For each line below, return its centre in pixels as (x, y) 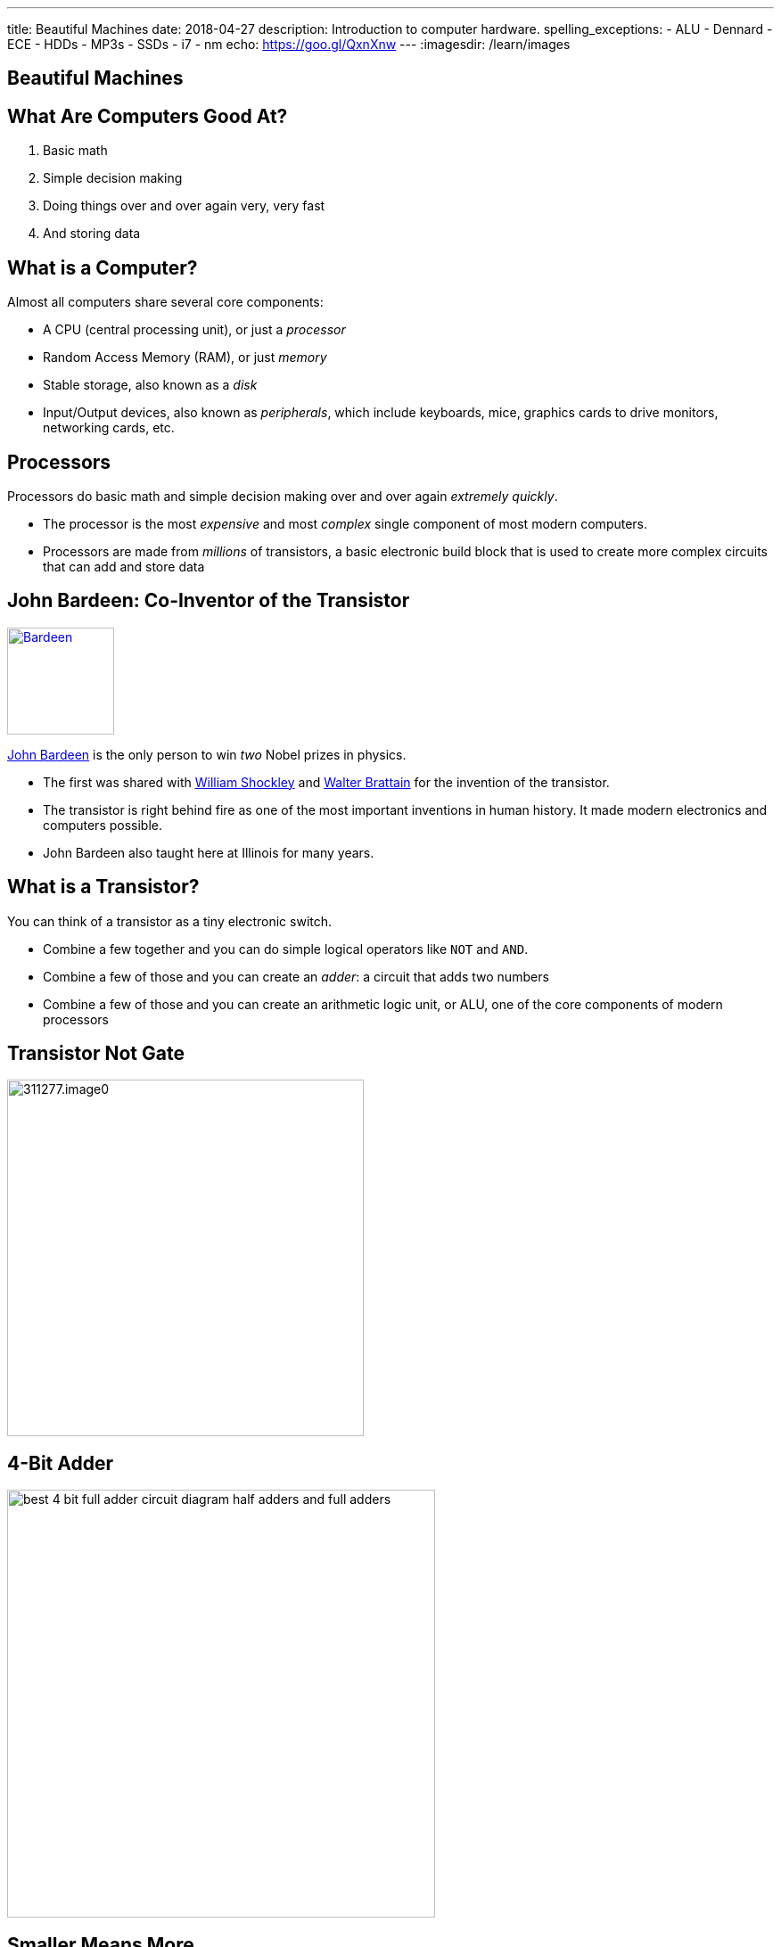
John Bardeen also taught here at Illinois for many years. (209, 852)
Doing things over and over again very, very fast (184, 206)
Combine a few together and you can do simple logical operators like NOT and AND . (286, 949)
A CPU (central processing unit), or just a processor (194, 330)
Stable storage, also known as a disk (150, 385)
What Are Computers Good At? (148, 116)
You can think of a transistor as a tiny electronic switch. (170, 921)
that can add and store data (124, 566)
